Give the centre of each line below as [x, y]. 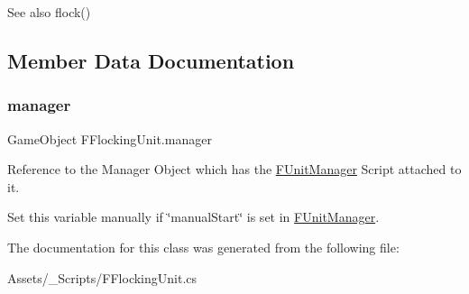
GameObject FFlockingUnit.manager [110, 138]
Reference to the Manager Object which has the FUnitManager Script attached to [234, 169]
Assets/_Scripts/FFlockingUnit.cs [102, 277]
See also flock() [49, 12]
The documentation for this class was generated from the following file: [203, 247]
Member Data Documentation [151, 60]
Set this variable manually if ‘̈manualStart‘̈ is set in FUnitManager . [193, 217]
